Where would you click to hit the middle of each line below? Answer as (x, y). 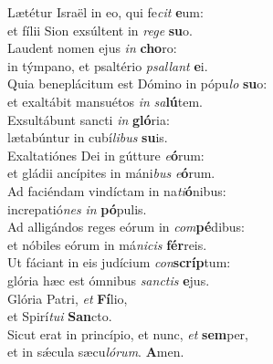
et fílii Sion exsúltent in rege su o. (100, 30)
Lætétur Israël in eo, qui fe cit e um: (105, 12)
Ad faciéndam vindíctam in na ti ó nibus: (117, 190)
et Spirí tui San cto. (60, 316)
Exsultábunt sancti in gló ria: (89, 119)
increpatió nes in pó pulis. (77, 208)
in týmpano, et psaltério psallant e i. (108, 65)
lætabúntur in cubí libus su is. (88, 137)
